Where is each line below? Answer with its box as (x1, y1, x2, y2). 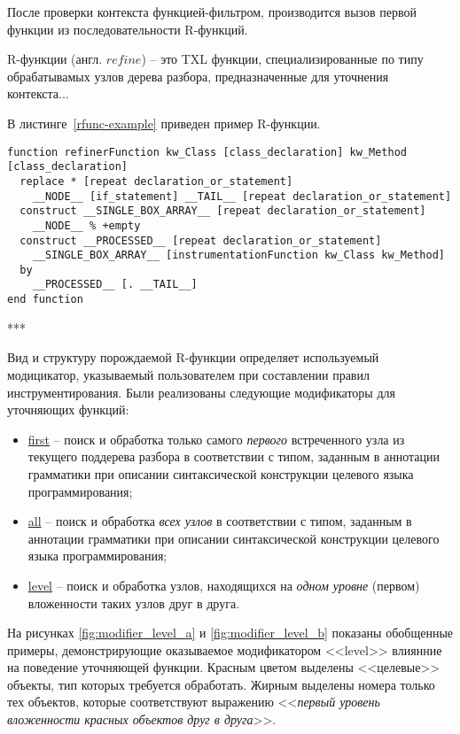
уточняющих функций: (7, 400, 129, 419)
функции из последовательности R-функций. (7, 19, 248, 38)
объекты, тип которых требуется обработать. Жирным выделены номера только (7, 675, 435, 693)
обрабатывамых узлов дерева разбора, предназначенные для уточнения (7, 66, 389, 85)
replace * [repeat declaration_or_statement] (19, 174, 293, 188)
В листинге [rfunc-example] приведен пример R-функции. (7, 113, 321, 132)
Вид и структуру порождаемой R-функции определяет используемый (7, 348, 379, 367)
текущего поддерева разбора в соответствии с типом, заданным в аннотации (27, 447, 441, 466)
